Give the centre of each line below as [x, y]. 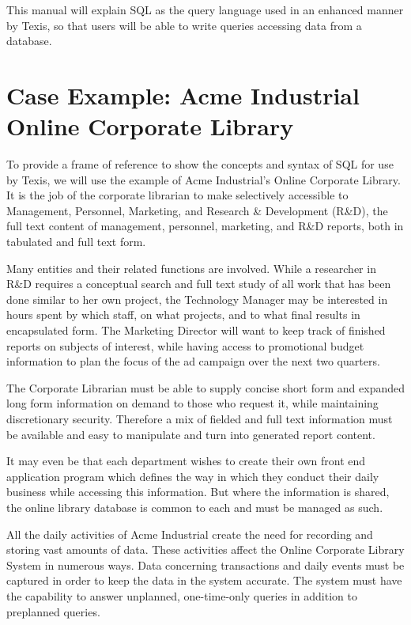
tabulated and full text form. [76, 242]
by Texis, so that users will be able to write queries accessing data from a [184, 25]
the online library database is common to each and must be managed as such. [195, 507]
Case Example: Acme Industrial [183, 95]
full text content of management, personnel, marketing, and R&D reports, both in [205, 226]
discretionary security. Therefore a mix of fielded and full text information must [200, 419]
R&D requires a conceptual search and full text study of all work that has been [199, 284]
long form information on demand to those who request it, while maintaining [192, 403]
